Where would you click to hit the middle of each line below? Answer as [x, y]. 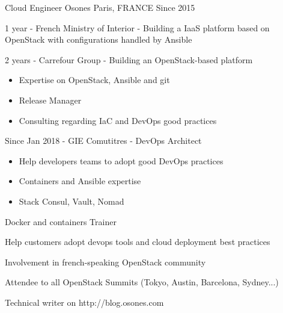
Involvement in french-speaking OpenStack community [105, 262]
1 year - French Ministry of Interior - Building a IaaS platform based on [137, 27]
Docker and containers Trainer [61, 221]
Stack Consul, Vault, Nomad [72, 201]
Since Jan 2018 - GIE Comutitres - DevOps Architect [103, 141]
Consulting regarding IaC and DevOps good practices [118, 120]
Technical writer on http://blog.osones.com [84, 302]
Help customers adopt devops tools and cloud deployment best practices [138, 242]
